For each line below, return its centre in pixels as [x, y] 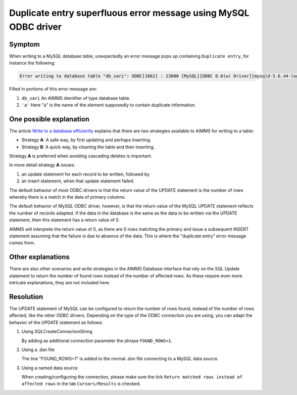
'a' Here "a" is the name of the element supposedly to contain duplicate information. [109, 105]
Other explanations [39, 257]
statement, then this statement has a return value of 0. [64, 220]
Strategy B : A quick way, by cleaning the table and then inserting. [88, 147]
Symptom [25, 44]
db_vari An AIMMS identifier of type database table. [76, 98]
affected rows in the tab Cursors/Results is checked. [81, 384]
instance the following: [32, 63]
